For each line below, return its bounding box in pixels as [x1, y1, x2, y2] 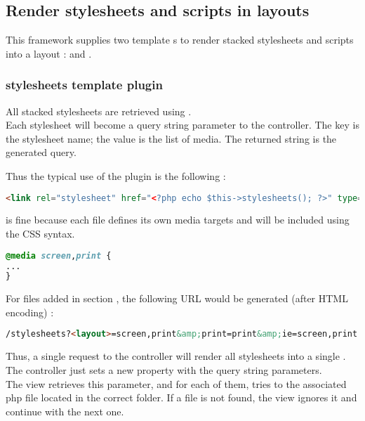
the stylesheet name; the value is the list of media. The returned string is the [6, 131, 337, 145]
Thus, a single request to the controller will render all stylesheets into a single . [6, 349, 346, 363]
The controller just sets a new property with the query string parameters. [6, 362, 322, 377]
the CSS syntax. [6, 226, 75, 241]
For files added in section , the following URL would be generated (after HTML [6, 291, 348, 306]
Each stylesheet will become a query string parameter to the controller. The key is [6, 117, 359, 132]
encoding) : [6, 304, 54, 319]
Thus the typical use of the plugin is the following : [6, 168, 226, 183]
